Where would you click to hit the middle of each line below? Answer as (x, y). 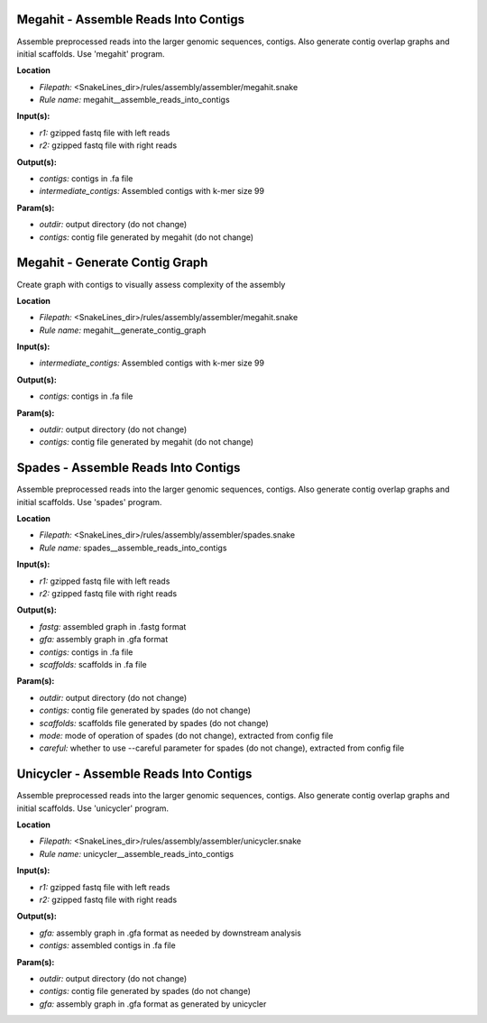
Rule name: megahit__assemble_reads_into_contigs (134, 100)
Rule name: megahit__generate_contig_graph (123, 330)
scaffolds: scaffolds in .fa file (93, 664)
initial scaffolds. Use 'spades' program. (89, 502)
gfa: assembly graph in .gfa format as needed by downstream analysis (170, 933)
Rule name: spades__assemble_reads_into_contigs (133, 548)
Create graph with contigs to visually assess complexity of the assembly (151, 284)
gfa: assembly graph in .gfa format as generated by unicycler (153, 1004)
